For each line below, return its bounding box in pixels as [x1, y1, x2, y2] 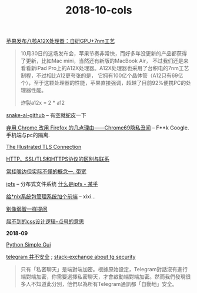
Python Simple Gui [6, 241, 51, 248]
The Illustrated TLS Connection [6, 144, 82, 151]
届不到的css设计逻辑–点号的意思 [6, 218, 84, 225]
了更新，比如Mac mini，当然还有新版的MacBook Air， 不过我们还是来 [20, 57, 189, 65]
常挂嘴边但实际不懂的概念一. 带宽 [6, 168, 86, 175]
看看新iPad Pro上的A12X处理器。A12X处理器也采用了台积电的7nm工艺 [20, 65, 189, 72]
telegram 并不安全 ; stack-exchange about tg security [6, 254, 136, 261]
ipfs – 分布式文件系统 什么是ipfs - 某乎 [6, 181, 98, 188]
